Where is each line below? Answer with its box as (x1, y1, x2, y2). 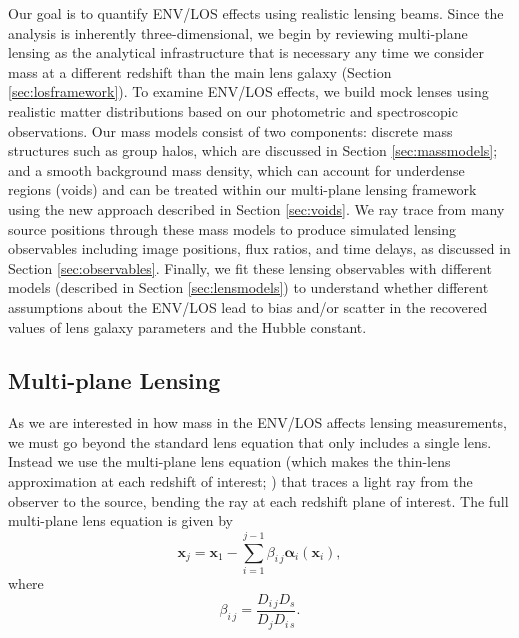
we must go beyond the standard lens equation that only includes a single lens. (8, 431, 492, 452)
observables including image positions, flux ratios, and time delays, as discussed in (8, 238, 511, 259)
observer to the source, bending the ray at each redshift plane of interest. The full (8, 490, 509, 511)
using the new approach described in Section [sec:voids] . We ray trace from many (8, 198, 505, 219)
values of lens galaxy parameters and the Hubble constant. (8, 316, 367, 337)
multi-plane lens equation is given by (8, 510, 233, 531)
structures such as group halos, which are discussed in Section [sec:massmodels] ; (8, 140, 498, 161)
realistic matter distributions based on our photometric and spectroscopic (8, 100, 458, 121)
